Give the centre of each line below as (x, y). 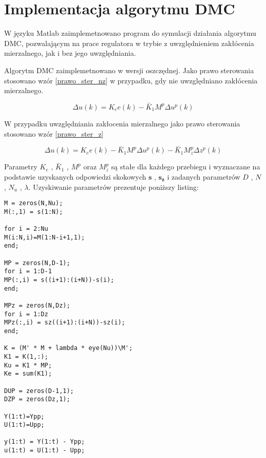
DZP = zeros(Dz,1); (37, 399)
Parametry (21, 167)
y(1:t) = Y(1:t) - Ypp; (45, 442)
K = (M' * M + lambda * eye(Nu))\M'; (68, 348)
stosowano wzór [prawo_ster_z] (54, 133)
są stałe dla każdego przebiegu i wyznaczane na (186, 167)
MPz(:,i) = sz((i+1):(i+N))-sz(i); (65, 323)
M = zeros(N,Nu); (34, 203)
